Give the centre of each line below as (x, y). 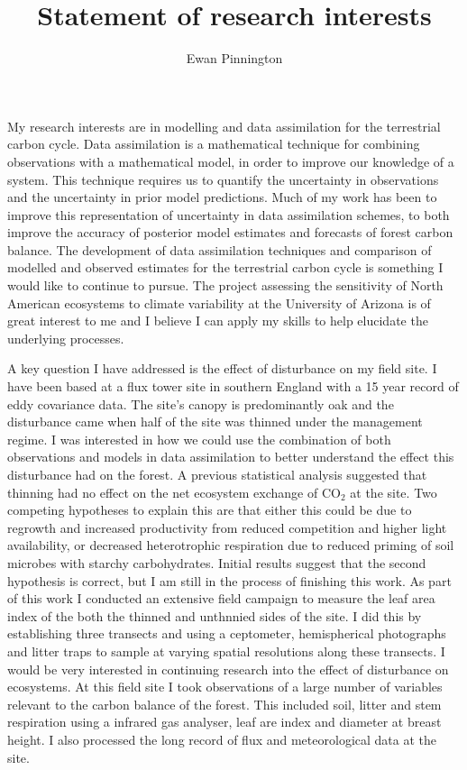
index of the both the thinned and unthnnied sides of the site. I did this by (215, 615)
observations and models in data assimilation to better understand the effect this (231, 457)
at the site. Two (394, 492)
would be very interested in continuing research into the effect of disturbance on (228, 669)
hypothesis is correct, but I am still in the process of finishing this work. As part (229, 580)
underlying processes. (66, 338)
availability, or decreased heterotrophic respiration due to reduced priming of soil (231, 545)
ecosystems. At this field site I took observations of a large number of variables (225, 687)
